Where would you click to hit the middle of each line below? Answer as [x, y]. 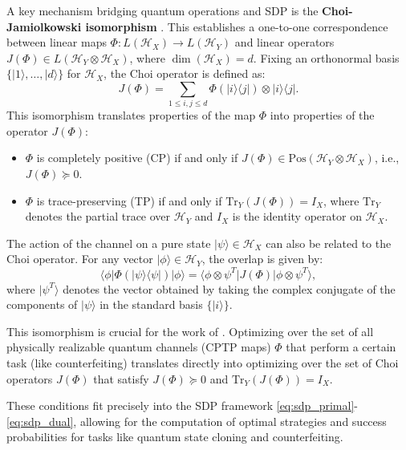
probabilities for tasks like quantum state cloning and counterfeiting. [175, 437]
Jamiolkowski [44, 26]
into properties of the [322, 115]
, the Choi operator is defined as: [185, 73]
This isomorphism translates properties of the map [131, 115]
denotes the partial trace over [98, 216]
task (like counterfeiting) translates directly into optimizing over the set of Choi [203, 362]
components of [42, 304]
